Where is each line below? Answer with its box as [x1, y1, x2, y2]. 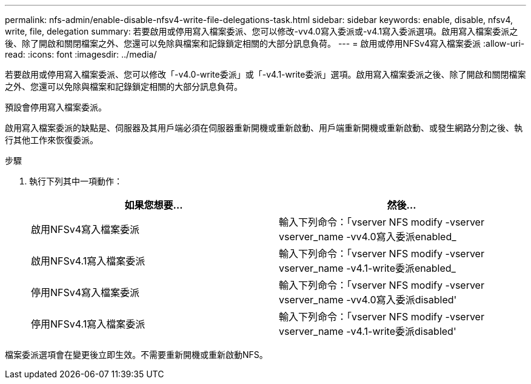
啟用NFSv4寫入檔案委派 [31, 223, 140, 235]
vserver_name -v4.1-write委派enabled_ [279, 262, 456, 274]
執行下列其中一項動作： [29, 176, 122, 186]
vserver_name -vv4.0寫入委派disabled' [279, 294, 457, 306]
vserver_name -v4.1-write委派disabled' [279, 325, 456, 337]
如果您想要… [124, 199, 183, 211]
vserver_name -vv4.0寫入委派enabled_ [279, 231, 456, 243]
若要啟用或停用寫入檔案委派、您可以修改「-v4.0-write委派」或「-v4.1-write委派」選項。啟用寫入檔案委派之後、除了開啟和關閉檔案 [5, 69, 526, 79]
